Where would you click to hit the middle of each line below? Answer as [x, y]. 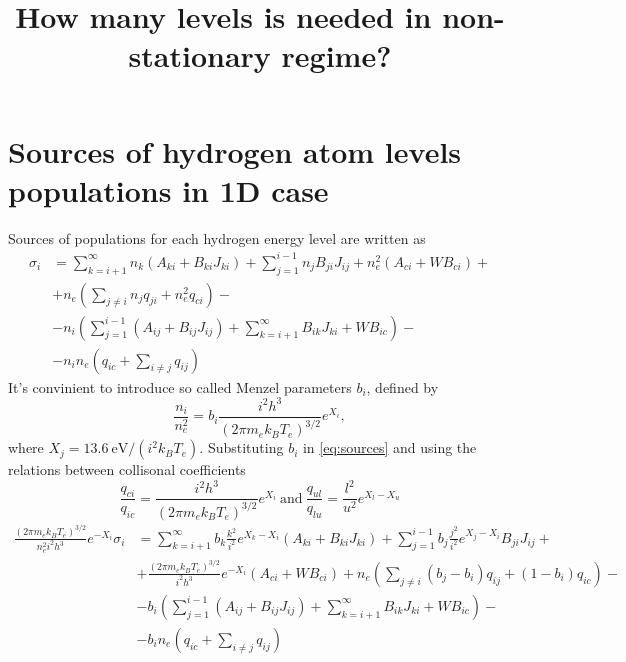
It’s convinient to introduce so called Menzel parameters [180, 386]
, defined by [402, 386]
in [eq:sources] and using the [389, 447]
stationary [199, 55]
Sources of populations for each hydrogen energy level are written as [217, 237]
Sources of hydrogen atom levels [235, 150]
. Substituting [241, 447]
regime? [336, 55]
